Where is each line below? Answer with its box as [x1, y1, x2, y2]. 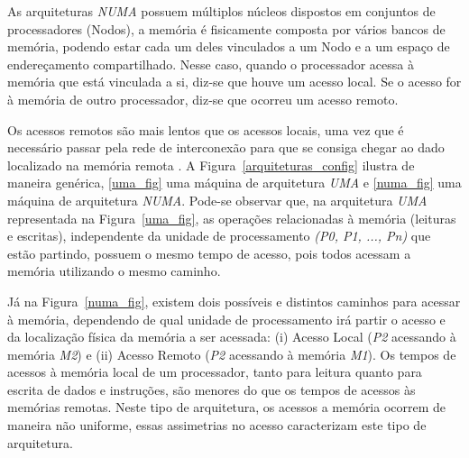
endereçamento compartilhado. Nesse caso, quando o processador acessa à [7, 54, 414, 73]
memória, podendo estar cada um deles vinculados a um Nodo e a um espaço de [7, 37, 450, 56]
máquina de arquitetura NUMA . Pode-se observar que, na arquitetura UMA [7, 190, 428, 209]
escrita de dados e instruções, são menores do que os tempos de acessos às [7, 380, 416, 398]
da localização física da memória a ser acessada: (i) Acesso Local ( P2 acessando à [7, 327, 456, 346]
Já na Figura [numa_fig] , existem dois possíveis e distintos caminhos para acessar [7, 291, 461, 310]
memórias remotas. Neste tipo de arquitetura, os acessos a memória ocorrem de [7, 398, 446, 417]
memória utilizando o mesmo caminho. [7, 261, 221, 280]
